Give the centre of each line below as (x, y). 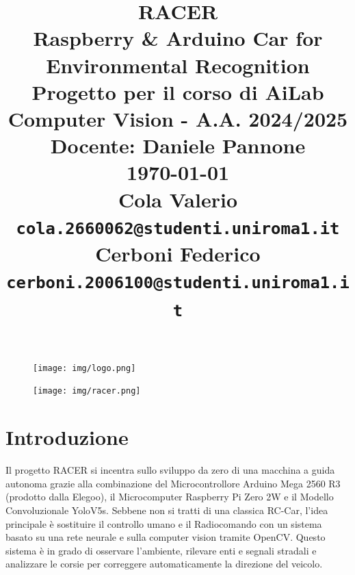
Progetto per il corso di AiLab (178, 91)
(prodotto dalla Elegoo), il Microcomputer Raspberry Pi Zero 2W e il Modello (170, 497)
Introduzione (67, 437)
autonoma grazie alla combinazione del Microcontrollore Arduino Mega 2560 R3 (173, 483)
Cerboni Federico (178, 253)
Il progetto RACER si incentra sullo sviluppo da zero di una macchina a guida (170, 470)
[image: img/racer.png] (87, 391)
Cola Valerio (178, 199)
